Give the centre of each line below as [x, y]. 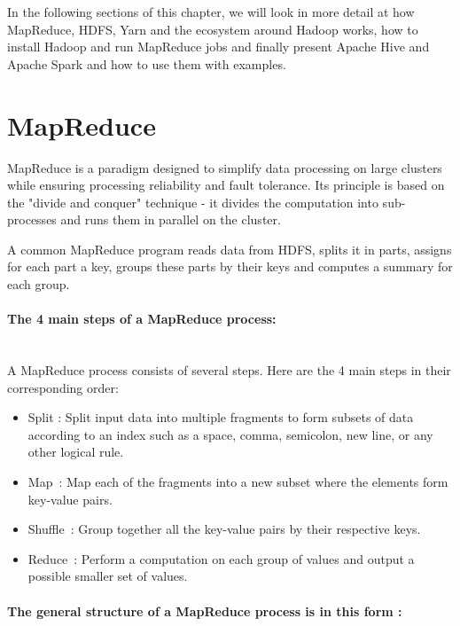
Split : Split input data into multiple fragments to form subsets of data [221, 417]
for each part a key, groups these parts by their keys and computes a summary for [230, 266]
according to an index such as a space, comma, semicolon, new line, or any [230, 434]
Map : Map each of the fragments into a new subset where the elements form [238, 482]
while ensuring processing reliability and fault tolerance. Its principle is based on [226, 185]
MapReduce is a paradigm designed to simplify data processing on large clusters [225, 167]
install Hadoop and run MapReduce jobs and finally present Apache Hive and [218, 47]
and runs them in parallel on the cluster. [171, 219]
